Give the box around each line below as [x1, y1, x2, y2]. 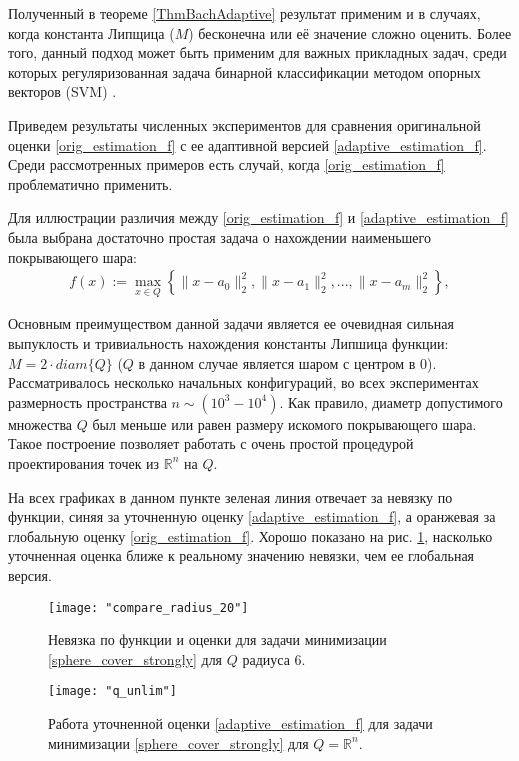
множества [8, 413, 73, 434]
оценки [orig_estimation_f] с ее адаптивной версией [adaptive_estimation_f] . [8, 134, 487, 155]
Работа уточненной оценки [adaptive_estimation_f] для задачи [48, 713, 433, 733]
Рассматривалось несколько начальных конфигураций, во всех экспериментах [8, 372, 479, 393]
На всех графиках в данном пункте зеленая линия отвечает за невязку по [8, 486, 453, 507]
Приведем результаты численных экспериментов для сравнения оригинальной [8, 114, 481, 135]
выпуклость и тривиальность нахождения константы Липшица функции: [8, 332, 449, 353]
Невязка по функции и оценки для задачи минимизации [48, 629, 387, 650]
